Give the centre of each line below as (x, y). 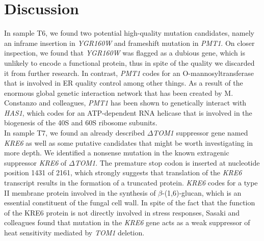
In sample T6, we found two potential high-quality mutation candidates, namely (129, 33)
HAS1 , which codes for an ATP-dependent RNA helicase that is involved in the (128, 112)
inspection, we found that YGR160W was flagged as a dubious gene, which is (125, 53)
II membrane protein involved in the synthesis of (80, 192)
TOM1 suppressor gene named (201, 133)
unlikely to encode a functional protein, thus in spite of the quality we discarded (129, 62)
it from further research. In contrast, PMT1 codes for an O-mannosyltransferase (129, 73)
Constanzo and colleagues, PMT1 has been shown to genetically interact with (125, 103)
